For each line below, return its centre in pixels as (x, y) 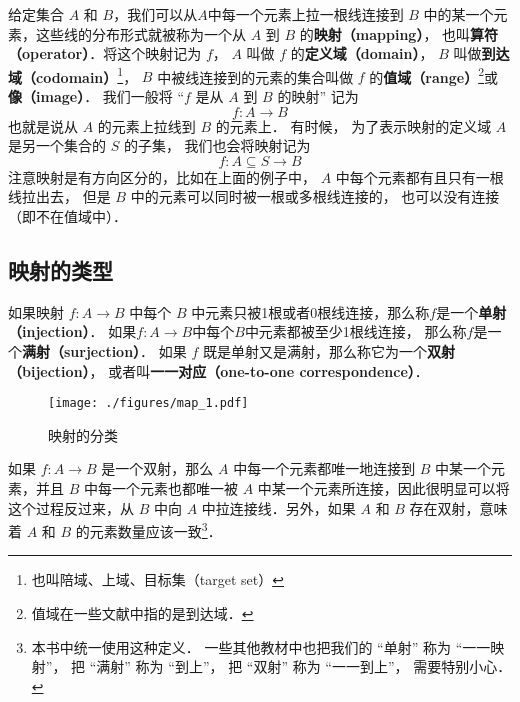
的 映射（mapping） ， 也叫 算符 (399, 33)
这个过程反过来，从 (71, 507)
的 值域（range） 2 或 (434, 75)
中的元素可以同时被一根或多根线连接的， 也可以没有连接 (315, 196)
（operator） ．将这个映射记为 (105, 53)
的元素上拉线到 (146, 125)
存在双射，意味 (458, 507)
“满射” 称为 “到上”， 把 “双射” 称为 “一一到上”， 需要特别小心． (300, 666)
